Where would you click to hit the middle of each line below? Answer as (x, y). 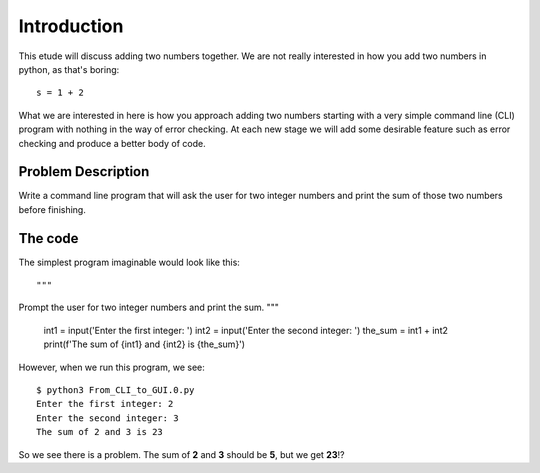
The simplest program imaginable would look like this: (129, 262)
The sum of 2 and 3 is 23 (100, 432)
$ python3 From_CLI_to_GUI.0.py (115, 390)
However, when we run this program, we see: (111, 367)
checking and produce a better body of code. (112, 143)
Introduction (71, 26)
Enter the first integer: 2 (105, 404)
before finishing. (52, 209)
